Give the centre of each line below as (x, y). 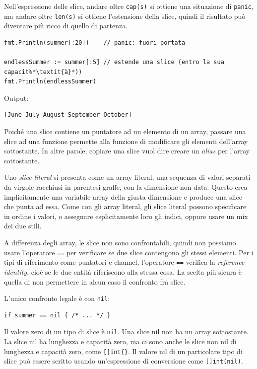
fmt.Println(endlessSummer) (50, 82)
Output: (16, 98)
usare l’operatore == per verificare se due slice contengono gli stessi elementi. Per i (129, 252)
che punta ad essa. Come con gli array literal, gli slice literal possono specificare (125, 206)
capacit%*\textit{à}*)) (43, 72)
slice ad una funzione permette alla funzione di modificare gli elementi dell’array (126, 141)
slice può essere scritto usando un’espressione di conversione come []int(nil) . (124, 361)
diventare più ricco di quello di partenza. (66, 26)
